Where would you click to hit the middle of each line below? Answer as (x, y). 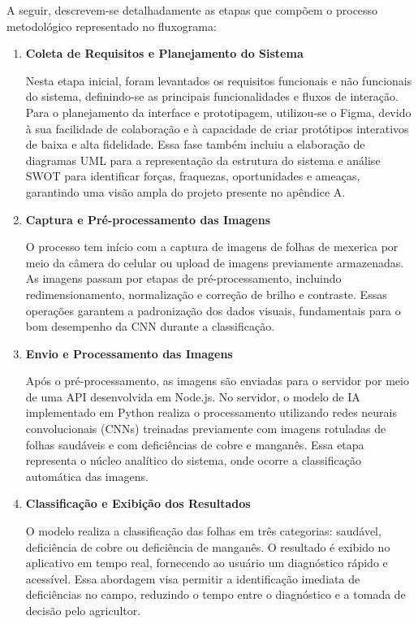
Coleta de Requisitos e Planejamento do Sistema (164, 53)
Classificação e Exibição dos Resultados (138, 503)
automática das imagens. (87, 476)
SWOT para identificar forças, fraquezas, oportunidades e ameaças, (193, 176)
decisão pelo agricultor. (83, 610)
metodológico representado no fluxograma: (112, 26)
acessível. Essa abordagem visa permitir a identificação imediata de (193, 578)
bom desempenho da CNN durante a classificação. (150, 326)
